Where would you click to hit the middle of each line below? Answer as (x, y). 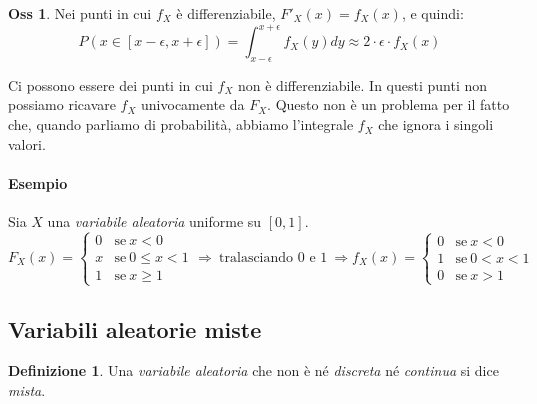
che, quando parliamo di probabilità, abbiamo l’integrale (181, 124)
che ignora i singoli (436, 124)
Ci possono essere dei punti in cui (110, 84)
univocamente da (193, 104)
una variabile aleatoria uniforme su (154, 221)
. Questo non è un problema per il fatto (388, 104)
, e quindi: (432, 13)
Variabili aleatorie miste (135, 328)
